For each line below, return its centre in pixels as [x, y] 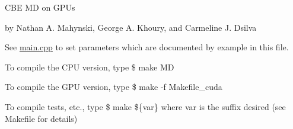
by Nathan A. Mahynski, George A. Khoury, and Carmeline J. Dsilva [131, 27]
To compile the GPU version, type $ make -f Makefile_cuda [114, 87]
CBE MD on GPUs [40, 7]
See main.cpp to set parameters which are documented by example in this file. [147, 47]
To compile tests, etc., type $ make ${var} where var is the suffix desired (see [145, 106]
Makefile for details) [41, 118]
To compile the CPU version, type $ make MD [90, 67]
